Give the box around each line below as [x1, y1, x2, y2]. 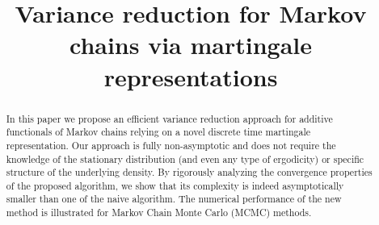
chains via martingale [69, 28, 313, 61]
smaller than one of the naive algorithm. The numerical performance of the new [6, 192, 342, 206]
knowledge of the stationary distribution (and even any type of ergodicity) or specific [6, 152, 364, 165]
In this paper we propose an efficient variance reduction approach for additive [6, 111, 333, 125]
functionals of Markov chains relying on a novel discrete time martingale [6, 125, 311, 139]
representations [103, 60, 278, 93]
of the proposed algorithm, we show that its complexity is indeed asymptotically [6, 178, 344, 192]
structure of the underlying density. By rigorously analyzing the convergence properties [6, 165, 373, 179]
